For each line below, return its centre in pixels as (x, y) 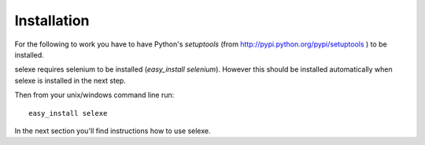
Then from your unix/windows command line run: (94, 95)
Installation (52, 20)
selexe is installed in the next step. (70, 80)
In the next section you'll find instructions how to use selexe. (113, 131)
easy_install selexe (68, 113)
